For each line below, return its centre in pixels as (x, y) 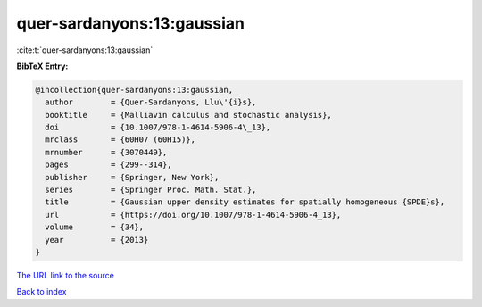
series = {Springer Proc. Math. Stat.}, (151, 190)
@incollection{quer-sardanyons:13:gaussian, (134, 90)
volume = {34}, (95, 227)
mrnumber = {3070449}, (106, 152)
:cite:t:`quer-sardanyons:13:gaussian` (85, 50)
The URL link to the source (66, 275)
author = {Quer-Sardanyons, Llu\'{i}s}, (151, 102)
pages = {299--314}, (109, 165)
